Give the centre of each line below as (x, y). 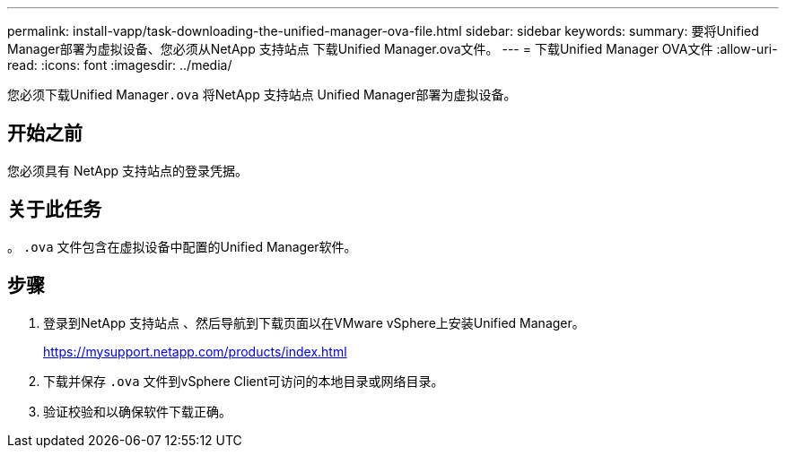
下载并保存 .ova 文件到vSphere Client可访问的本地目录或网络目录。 (244, 381)
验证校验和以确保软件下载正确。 (137, 411)
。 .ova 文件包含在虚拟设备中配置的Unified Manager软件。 (182, 246)
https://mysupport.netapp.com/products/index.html (195, 351)
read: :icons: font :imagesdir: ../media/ (120, 65)
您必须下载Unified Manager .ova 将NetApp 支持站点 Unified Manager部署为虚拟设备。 (262, 94)
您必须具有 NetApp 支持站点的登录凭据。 (127, 170)
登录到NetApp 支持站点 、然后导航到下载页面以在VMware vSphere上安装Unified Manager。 (314, 322)
